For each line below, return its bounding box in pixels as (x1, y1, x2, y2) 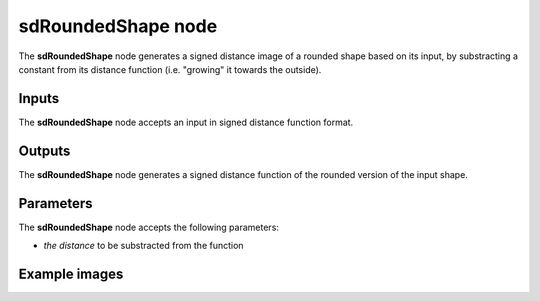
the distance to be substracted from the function (43, 240, 244, 252)
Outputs (18, 142, 71, 159)
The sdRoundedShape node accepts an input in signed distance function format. (18, 116, 354, 128)
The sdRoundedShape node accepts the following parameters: (18, 221, 280, 233)
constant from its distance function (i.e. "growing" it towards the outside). (18, 63, 322, 75)
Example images (18, 265, 124, 282)
